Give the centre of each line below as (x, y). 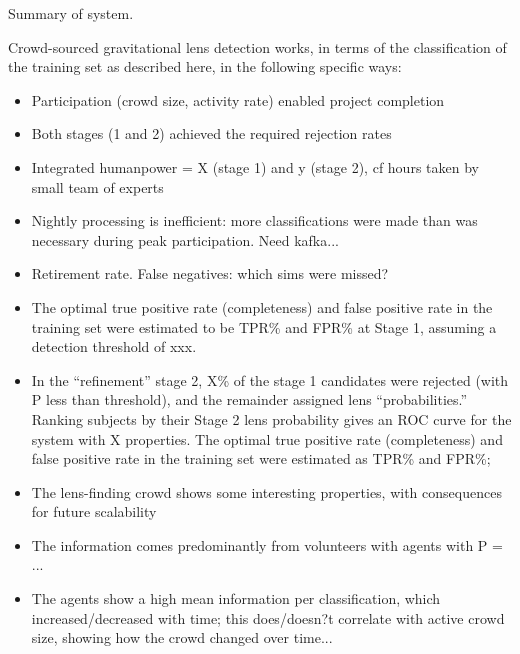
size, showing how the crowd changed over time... (182, 637)
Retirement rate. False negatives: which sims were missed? (210, 273)
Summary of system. (71, 13)
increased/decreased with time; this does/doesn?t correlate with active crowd (268, 617)
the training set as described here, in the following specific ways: (205, 66)
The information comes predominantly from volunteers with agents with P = (267, 544)
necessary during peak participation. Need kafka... (185, 239)
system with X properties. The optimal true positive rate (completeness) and (267, 438)
